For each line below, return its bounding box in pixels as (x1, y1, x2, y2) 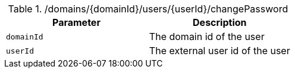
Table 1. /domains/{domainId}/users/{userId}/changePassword (8, 3, 288, 15)
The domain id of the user (149, 31, 265, 42)
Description (193, 16, 247, 28)
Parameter (52, 16, 101, 28)
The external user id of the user (149, 45, 290, 57)
